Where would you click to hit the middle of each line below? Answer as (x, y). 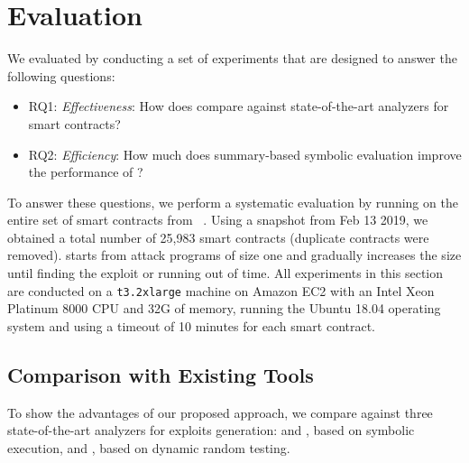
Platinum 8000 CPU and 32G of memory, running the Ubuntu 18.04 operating (224, 308)
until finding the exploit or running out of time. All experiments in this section (225, 273)
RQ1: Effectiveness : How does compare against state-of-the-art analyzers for (239, 106)
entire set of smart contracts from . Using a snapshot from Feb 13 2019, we (218, 220)
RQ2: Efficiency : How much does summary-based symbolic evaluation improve (245, 154)
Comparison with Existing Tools (161, 374)
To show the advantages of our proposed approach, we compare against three (220, 412)
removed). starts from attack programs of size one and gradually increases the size (234, 255)
